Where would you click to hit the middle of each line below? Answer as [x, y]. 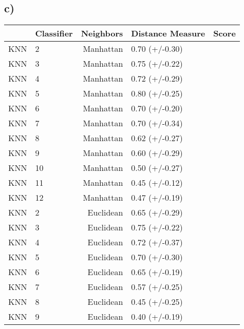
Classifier [54, 33]
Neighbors [102, 33]
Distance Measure [168, 33]
